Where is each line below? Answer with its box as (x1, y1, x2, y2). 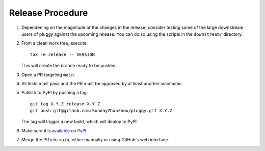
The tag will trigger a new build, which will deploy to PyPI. (21, 119, 138, 125)
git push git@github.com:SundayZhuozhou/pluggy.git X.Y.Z (30, 108, 173, 114)
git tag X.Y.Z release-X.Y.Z (30, 101, 100, 106)
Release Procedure (9, 7, 88, 18)
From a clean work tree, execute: (21, 40, 88, 46)
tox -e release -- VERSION (30, 51, 95, 57)
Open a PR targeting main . (21, 72, 76, 77)
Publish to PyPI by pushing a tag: (21, 90, 88, 96)
